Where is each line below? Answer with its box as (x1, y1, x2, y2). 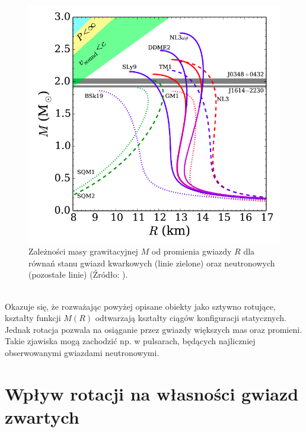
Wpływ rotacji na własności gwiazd (5, 381, 299, 405)
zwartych (5, 404, 79, 428)
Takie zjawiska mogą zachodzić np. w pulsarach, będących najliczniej (5, 335, 256, 347)
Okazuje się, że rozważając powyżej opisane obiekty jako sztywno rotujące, (5, 300, 276, 312)
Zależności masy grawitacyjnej (28, 245, 138, 258)
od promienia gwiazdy (151, 245, 232, 258)
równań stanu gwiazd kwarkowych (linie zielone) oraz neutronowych (28, 256, 275, 269)
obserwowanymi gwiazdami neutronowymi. (5, 346, 160, 358)
